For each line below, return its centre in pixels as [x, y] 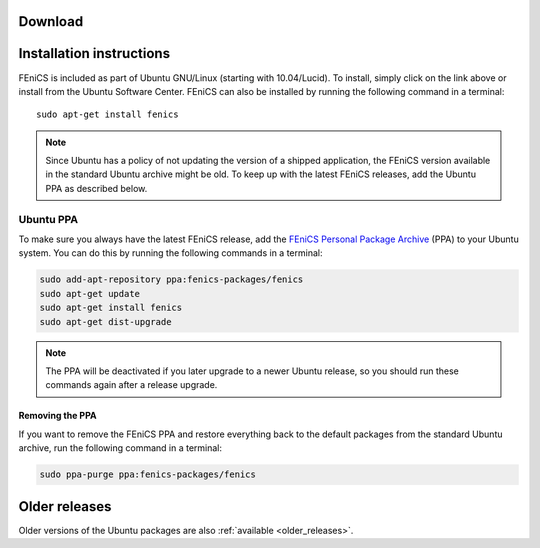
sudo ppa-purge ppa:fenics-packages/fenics [148, 474]
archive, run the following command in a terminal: [120, 448]
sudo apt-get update [89, 293]
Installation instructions [94, 53]
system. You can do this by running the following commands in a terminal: [170, 253]
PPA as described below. [96, 188]
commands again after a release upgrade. [131, 385]
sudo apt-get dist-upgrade [105, 321]
